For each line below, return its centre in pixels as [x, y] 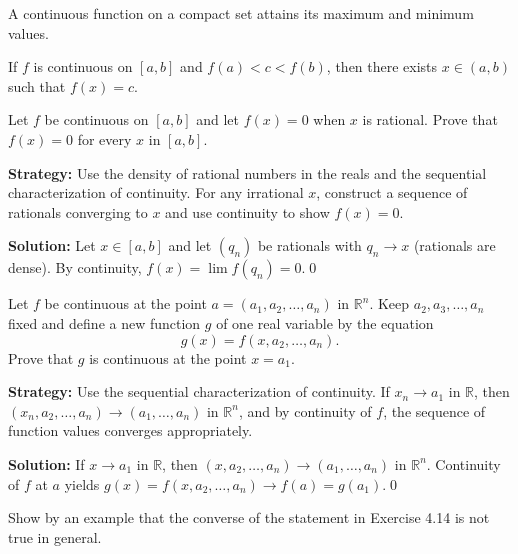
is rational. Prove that [430, 119]
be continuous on [96, 119]
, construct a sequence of [392, 192]
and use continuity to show [247, 211]
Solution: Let [52, 245]
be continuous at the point [125, 303]
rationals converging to [78, 211]
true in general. [55, 536]
